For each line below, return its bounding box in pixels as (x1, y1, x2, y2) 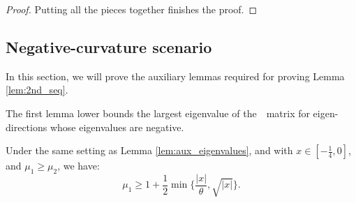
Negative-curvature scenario (6, 36, 212, 57)
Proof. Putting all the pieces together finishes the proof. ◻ (6, 2, 258, 16)
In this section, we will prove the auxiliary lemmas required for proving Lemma (6, 68, 345, 83)
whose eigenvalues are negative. (50, 119, 184, 134)
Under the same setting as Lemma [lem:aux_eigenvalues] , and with (6, 143, 293, 158)
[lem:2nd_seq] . (6, 82, 68, 97)
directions (6, 119, 47, 134)
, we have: (57, 158, 100, 173)
